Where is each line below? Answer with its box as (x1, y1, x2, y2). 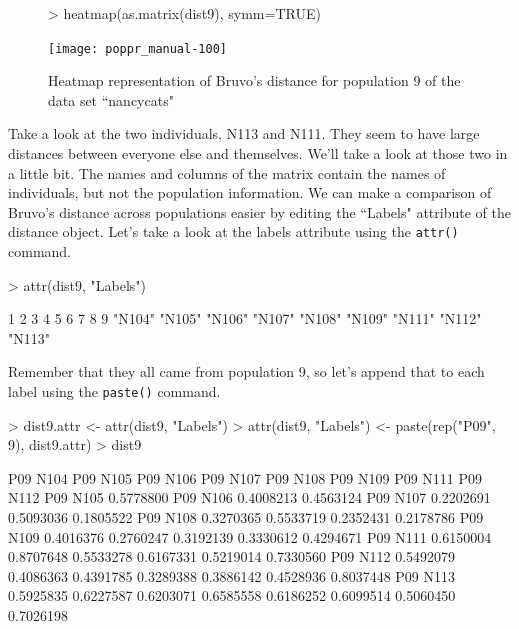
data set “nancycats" (48, 89, 174, 110)
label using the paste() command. (8, 381, 221, 402)
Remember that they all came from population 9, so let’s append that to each (8, 361, 485, 382)
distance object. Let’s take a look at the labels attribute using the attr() (8, 221, 459, 242)
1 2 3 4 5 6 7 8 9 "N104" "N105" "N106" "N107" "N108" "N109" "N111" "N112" (8, 308, 482, 329)
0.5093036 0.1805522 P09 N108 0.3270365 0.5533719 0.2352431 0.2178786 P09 (8, 507, 484, 528)
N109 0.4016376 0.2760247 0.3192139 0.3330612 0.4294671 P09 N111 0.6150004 (8, 526, 492, 547)
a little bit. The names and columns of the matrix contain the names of (8, 162, 446, 183)
